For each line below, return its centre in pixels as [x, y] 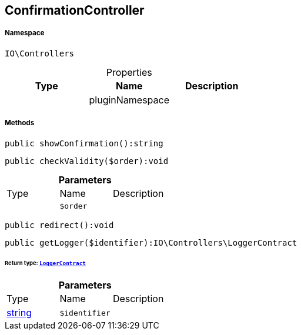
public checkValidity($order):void [87, 161]
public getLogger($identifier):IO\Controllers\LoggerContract [151, 242]
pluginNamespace [129, 100]
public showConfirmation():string [84, 143]
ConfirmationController [75, 10]
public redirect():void [59, 225]
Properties [129, 72]
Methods [20, 123]
